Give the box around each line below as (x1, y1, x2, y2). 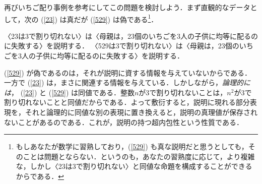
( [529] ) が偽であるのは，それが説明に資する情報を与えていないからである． (4, 67, 251, 78)
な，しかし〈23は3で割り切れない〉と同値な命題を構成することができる (16, 161, 252, 171)
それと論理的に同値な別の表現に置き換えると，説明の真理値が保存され (25, 107, 258, 117)
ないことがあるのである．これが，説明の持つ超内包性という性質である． (4, 116, 243, 127)
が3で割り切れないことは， (139, 87, 227, 97)
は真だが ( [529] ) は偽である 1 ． (59, 12, 158, 24)
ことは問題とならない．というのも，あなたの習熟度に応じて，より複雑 (23, 151, 255, 161)
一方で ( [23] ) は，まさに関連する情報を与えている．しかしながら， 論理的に (4, 77, 250, 88)
